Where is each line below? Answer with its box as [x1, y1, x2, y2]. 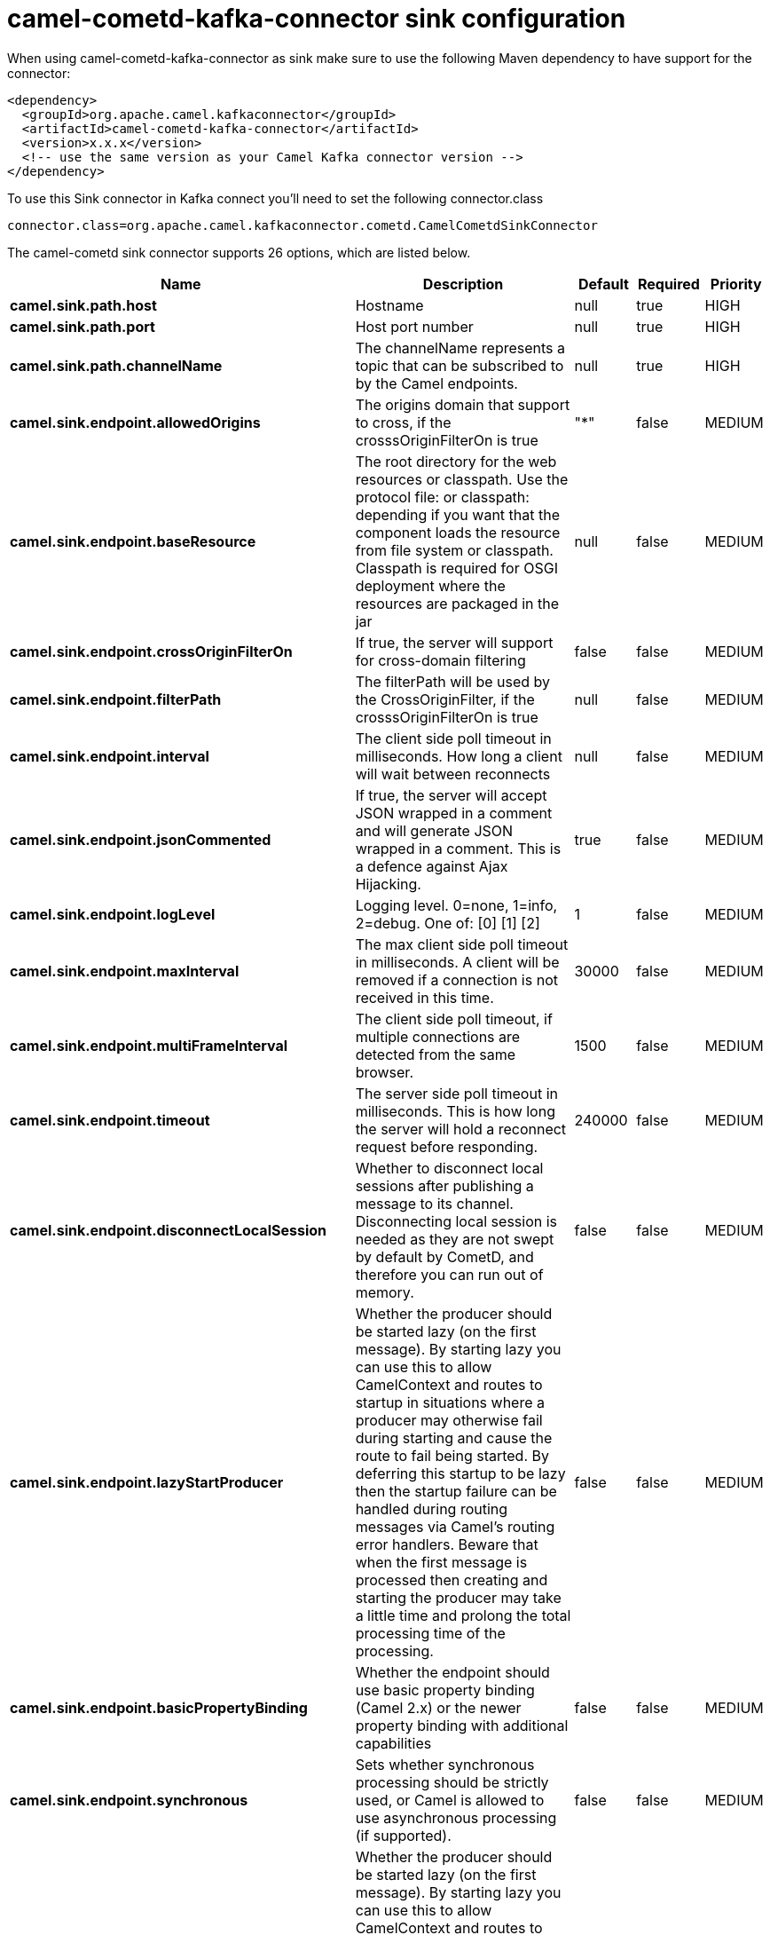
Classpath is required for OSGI [355, 558, 558, 577]
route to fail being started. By [355, 1446, 549, 1465]
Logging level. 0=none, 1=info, [355, 896, 558, 914]
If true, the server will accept [355, 786, 547, 804]
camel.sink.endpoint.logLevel [10, 904, 216, 923]
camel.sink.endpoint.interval [10, 746, 209, 765]
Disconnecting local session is [355, 1212, 558, 1230]
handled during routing [355, 1499, 508, 1518]
